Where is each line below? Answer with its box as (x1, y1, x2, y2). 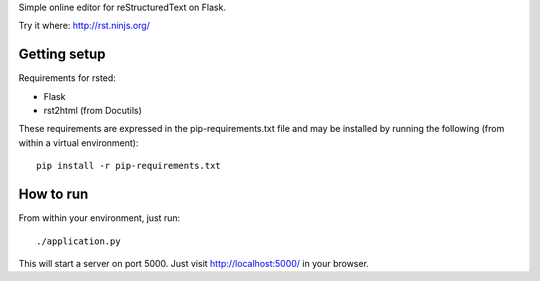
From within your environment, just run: (18, 212, 181, 224)
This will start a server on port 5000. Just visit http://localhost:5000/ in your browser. (18, 257, 370, 269)
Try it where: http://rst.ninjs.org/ (18, 20, 150, 32)
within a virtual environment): (18, 136, 139, 149)
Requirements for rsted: (18, 72, 117, 84)
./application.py (36, 235, 121, 247)
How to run (18, 186, 89, 203)
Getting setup (18, 46, 106, 63)
